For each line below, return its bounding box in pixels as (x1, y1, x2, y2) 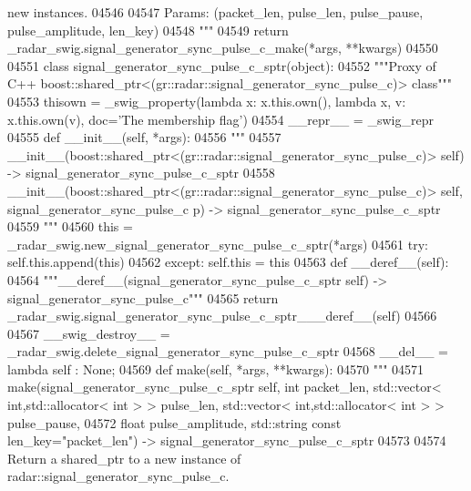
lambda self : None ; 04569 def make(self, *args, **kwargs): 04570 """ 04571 (7, 359, 425, 378)
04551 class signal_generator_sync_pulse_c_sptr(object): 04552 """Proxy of (7, 56, 436, 75)
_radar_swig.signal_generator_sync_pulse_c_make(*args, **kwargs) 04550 (7, 38, 438, 57)
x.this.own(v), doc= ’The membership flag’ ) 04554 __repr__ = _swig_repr (7, 109, 434, 128)
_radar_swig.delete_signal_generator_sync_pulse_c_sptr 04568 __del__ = (7, 342, 448, 361)
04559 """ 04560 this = (7, 217, 133, 236)
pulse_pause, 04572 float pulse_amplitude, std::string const (7, 413, 342, 432)
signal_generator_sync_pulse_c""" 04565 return (7, 288, 279, 307)
